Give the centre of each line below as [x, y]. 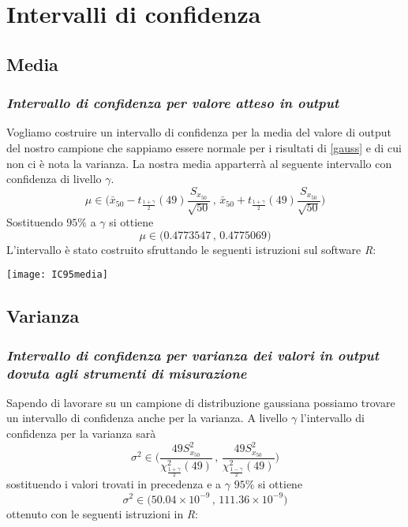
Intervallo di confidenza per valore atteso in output [173, 103]
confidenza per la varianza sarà [81, 433]
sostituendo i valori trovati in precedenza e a [114, 484]
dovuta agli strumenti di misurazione [127, 373]
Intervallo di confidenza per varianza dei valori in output [193, 355]
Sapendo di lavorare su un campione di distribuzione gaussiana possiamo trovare [201, 402]
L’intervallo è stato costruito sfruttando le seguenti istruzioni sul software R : [191, 249]
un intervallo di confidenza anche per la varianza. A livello [147, 418]
